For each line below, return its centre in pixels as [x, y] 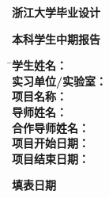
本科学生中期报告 [56, 38]
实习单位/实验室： [60, 80]
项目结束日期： [51, 158]
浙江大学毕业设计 [56, 12]
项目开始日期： [51, 143]
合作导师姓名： [51, 127]
